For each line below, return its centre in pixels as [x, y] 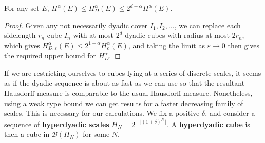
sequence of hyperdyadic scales [57, 124]
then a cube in [27, 134]
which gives [22, 45]
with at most [93, 35]
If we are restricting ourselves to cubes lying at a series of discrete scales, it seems [133, 73]
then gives [244, 45]
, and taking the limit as [166, 45]
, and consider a [230, 113]
